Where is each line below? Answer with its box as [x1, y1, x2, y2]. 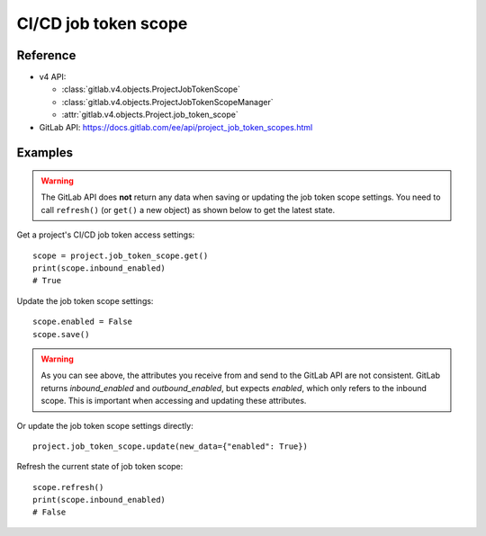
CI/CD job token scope [16, 13, 188, 33]
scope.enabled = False [32, 317, 133, 327]
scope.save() [32, 329, 90, 339]
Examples [16, 145, 74, 161]
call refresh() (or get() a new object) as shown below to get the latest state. [40, 204, 336, 215]
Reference [16, 48, 76, 63]
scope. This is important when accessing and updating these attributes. [40, 396, 307, 406]
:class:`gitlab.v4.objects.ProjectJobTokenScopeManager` [61, 96, 274, 107]
